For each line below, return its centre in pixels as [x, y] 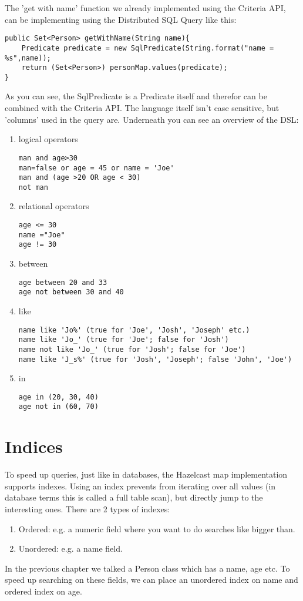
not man [33, 187]
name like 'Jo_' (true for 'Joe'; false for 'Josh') [124, 340]
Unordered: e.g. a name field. [70, 548]
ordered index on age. [43, 591]
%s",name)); [28, 58]
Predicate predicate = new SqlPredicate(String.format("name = [148, 48]
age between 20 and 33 [63, 282]
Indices [34, 446]
